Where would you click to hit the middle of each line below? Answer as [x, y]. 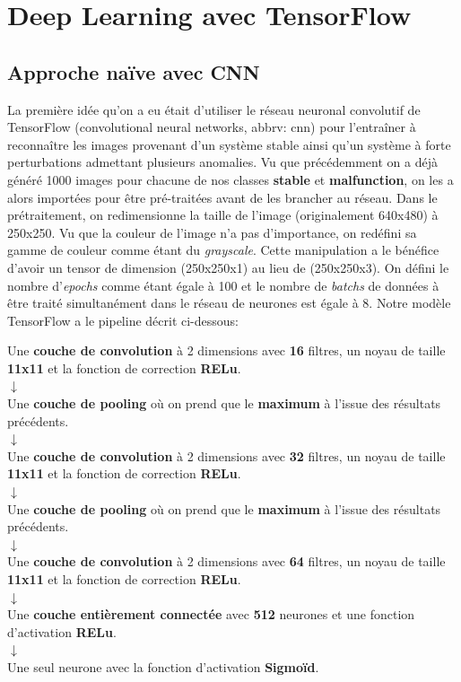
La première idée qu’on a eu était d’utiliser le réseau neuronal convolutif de [214, 109]
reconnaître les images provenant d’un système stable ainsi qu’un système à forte [229, 144]
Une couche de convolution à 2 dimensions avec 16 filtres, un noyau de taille [226, 350]
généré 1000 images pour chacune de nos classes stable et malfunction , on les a [230, 179]
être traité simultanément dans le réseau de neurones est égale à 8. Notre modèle [229, 303]
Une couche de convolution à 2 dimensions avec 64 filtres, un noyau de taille [226, 561]
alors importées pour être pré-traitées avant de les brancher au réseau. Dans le [222, 197]
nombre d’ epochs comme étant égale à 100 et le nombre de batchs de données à [223, 285]
